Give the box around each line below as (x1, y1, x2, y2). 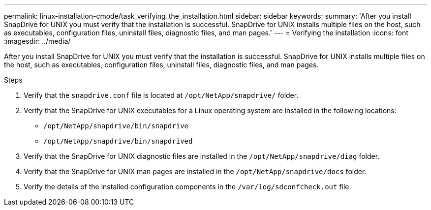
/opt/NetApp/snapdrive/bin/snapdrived (43, 137, 193, 145)
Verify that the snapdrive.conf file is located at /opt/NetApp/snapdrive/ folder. (24, 91, 299, 99)
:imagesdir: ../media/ (4, 37, 71, 45)
